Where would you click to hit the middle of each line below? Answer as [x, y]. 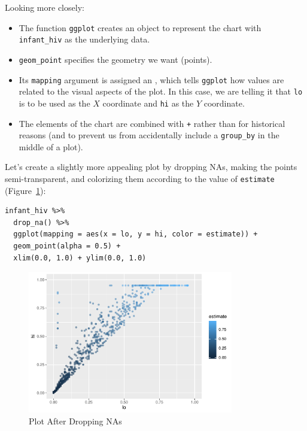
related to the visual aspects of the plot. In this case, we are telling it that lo [161, 91]
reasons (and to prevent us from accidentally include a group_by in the [149, 135]
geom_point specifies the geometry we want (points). [115, 59]
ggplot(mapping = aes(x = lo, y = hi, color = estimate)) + [136, 234]
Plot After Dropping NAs [75, 421]
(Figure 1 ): [25, 190]
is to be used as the [54, 103]
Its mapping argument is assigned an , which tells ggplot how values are [151, 79]
